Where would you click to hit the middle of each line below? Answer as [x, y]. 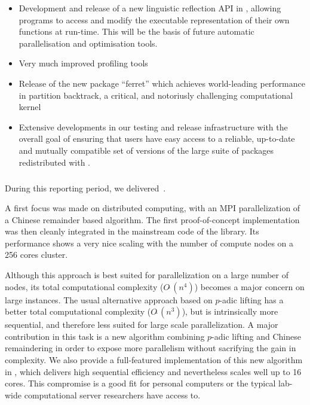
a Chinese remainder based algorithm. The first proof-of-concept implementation [152, 219]
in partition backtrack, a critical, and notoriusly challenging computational [156, 95]
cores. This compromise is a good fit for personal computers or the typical [140, 383]
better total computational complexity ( [78, 311]
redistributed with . [54, 162]
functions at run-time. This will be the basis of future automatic [136, 31]
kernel [30, 107]
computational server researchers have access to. [112, 395]
